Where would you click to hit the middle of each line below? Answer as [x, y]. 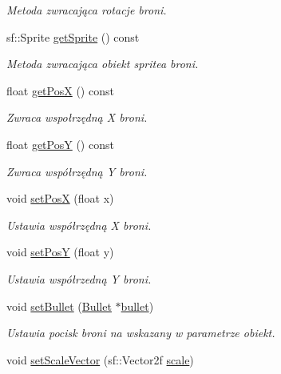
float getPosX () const [60, 90]
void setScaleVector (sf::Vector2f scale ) [100, 359]
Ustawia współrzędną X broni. [79, 225]
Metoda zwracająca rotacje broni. [87, 10]
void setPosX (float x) [60, 198]
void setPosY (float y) [60, 252]
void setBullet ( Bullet [59, 306]
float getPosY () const [60, 144]
